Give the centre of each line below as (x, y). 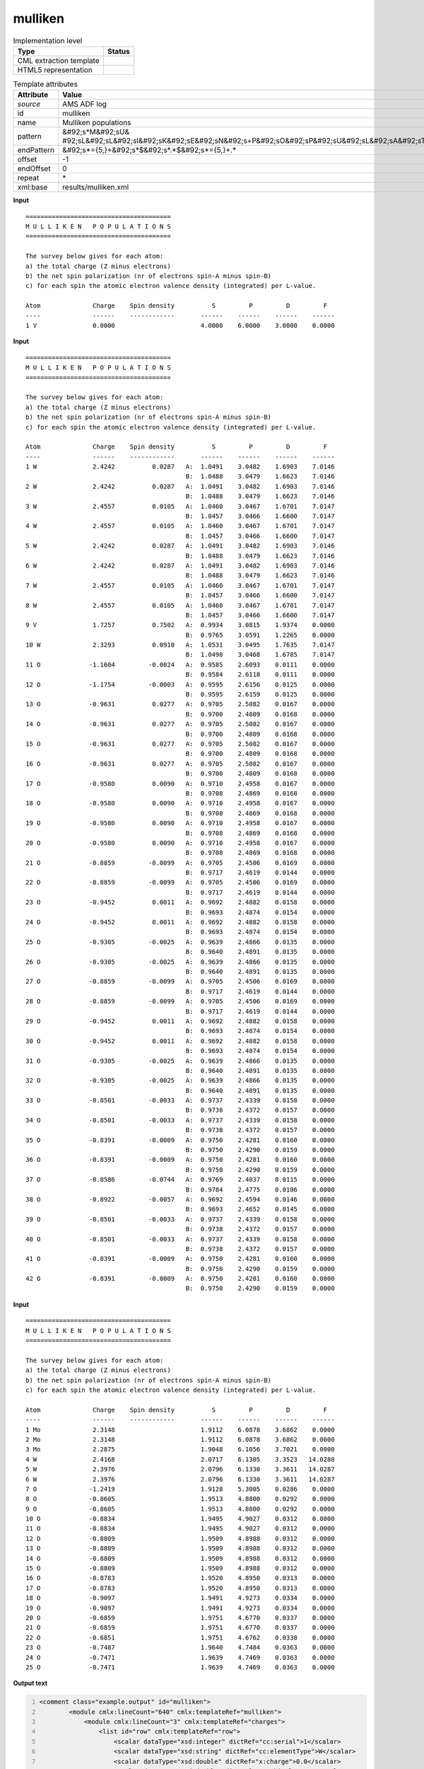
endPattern (36, 150)
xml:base (33, 188)
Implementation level (48, 40)
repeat (28, 178)
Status (118, 51)
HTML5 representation (55, 69)
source (29, 104)
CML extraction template (58, 60)
